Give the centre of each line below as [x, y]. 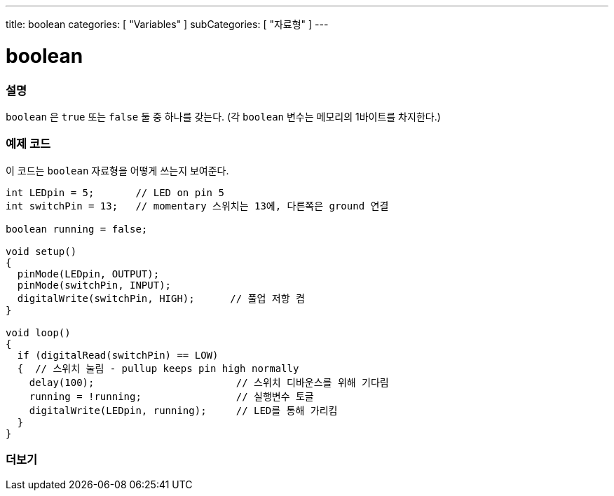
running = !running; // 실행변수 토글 [171, 396]
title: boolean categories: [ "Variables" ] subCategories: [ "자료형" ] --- [167, 24]
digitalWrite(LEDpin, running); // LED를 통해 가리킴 [183, 410]
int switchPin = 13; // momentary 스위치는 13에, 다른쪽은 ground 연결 [197, 206]
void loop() [38, 332]
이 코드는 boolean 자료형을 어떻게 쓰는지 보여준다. [117, 170]
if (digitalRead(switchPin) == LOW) [118, 355]
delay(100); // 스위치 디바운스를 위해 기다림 [209, 382]
